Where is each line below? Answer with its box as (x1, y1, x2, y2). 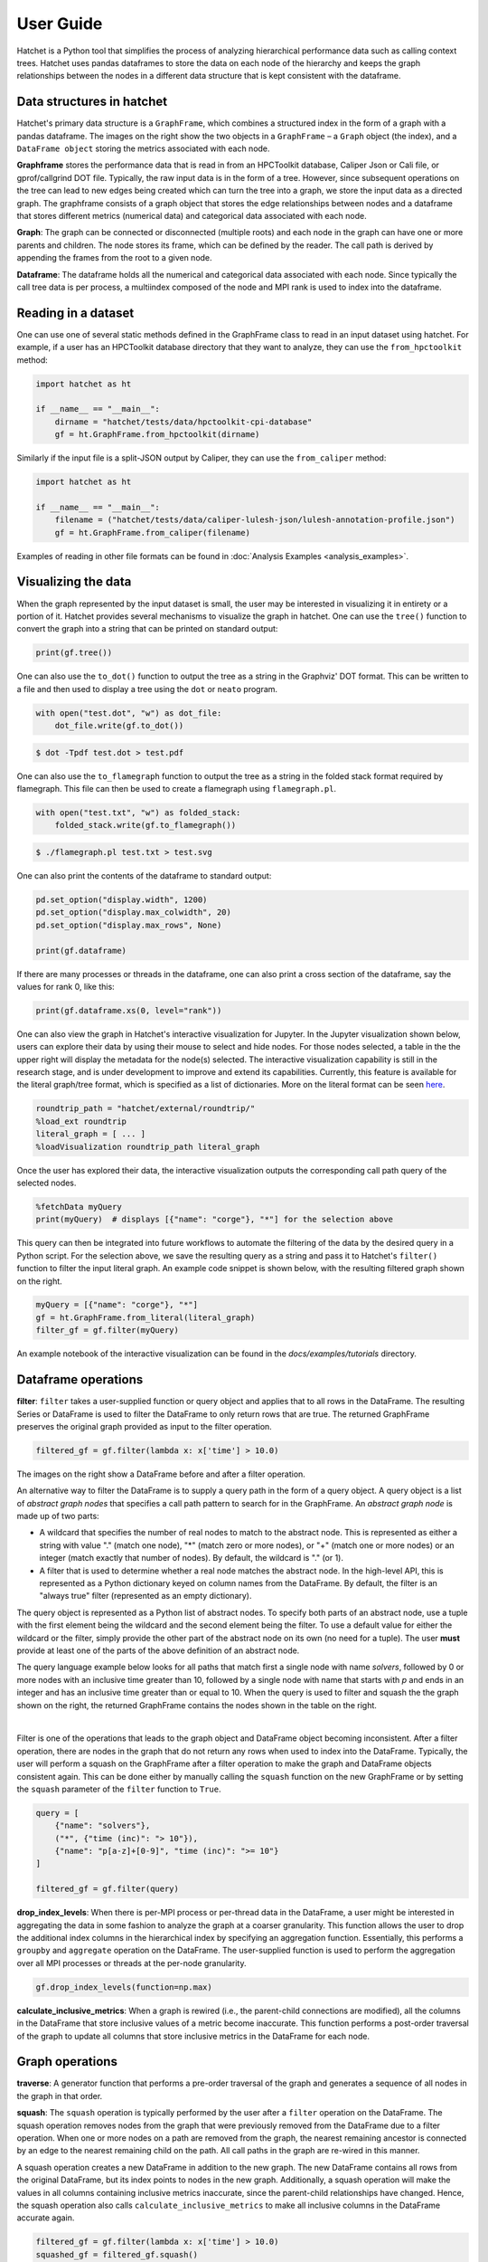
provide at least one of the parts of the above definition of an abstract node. (16, 1645, 300, 1656)
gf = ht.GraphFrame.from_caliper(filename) (54, 527, 250, 537)
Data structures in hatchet (16, 94, 167, 109)
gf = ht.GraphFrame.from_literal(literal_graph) (35, 1312, 256, 1323)
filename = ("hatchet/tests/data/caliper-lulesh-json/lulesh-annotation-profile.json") (54, 515, 455, 525)
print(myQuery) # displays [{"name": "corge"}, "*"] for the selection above (35, 1214, 393, 1225)
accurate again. (16, 2212, 75, 2223)
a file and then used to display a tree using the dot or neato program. (16, 683, 278, 694)
